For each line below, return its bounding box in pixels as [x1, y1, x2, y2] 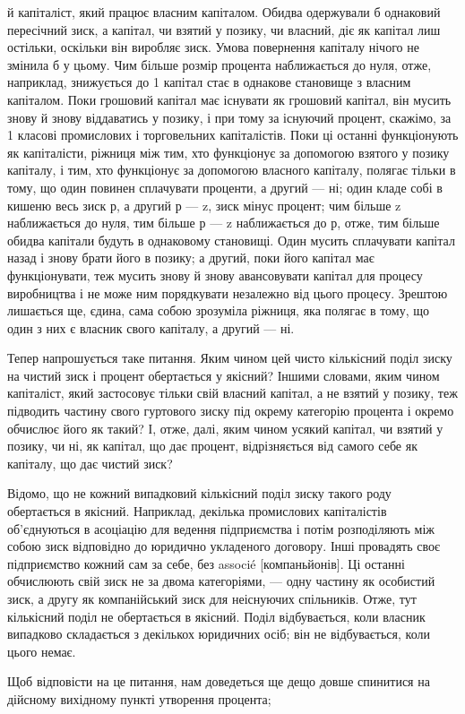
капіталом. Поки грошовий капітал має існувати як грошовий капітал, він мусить [7, 90, 452, 108]
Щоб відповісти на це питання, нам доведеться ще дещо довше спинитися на [7, 672, 430, 691]
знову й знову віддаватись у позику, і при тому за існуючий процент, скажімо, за [7, 108, 452, 126]
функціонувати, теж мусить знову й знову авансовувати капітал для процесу [7, 265, 423, 284]
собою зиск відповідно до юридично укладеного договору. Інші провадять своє [7, 537, 440, 555]
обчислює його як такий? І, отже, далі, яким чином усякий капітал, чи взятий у [7, 418, 443, 437]
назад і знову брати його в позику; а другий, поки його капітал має [7, 248, 375, 267]
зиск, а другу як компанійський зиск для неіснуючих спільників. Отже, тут [7, 589, 417, 607]
